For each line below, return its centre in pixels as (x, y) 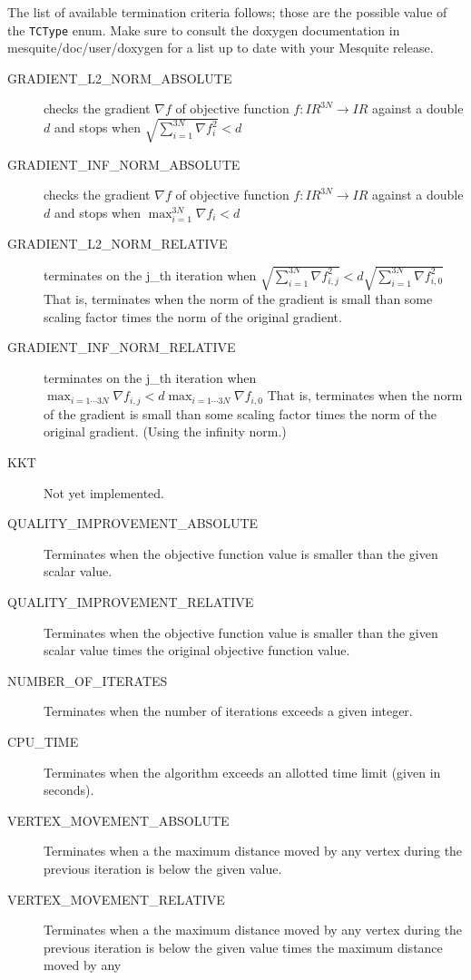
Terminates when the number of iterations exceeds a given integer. (228, 711)
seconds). (69, 790)
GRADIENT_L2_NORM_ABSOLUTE (120, 78)
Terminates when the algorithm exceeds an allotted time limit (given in (242, 772)
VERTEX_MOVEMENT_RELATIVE (116, 899)
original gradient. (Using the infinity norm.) (165, 431)
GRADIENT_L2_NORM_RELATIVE (118, 243)
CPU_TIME (43, 742)
